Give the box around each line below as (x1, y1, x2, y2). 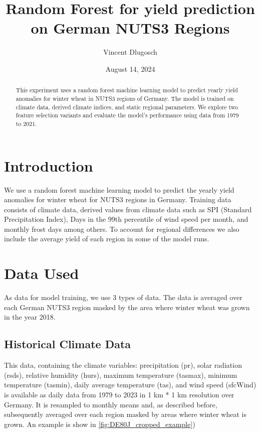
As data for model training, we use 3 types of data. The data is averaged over (4, 292, 242, 303)
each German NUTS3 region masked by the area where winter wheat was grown (4, 302, 250, 312)
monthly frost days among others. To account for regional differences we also (4, 223, 239, 234)
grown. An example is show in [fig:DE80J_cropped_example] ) (4, 418, 195, 429)
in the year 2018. (4, 312, 56, 322)
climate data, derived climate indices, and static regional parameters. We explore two (16, 102, 238, 111)
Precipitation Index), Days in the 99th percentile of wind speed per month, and (4, 214, 248, 224)
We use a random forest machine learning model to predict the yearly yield (4, 184, 234, 195)
